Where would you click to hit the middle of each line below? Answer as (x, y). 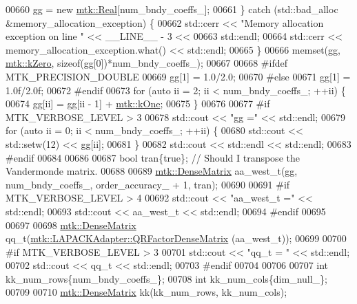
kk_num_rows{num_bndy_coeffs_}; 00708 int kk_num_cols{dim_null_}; (166, 278)
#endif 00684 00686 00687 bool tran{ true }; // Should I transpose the (153, 157)
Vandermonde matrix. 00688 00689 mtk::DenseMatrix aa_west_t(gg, (152, 171)
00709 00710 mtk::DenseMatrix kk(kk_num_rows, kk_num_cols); (146, 292)
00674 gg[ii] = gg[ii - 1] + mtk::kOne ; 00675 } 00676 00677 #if (138, 104)
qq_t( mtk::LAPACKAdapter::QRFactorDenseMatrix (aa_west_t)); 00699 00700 (176, 238)
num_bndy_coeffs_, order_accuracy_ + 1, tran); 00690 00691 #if (148, 184)
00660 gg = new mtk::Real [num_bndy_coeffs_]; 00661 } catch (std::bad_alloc (172, 9)
